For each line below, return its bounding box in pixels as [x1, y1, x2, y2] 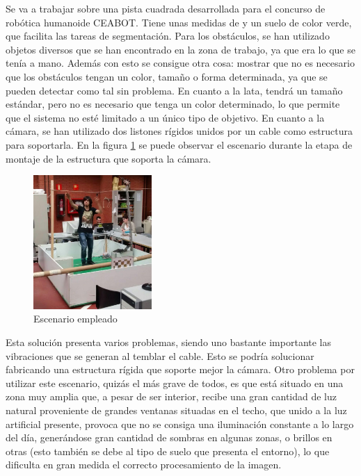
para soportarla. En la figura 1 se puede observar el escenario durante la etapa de [6, 137, 353, 151]
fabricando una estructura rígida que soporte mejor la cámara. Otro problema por [6, 362, 355, 377]
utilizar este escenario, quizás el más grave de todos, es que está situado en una [6, 375, 344, 390]
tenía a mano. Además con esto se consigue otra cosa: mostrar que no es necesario [6, 56, 355, 70]
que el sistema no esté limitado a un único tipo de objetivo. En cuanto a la [6, 110, 325, 124]
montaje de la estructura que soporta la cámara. [6, 151, 211, 165]
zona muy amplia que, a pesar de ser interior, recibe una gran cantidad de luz [6, 389, 337, 404]
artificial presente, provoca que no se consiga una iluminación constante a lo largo [6, 416, 354, 431]
